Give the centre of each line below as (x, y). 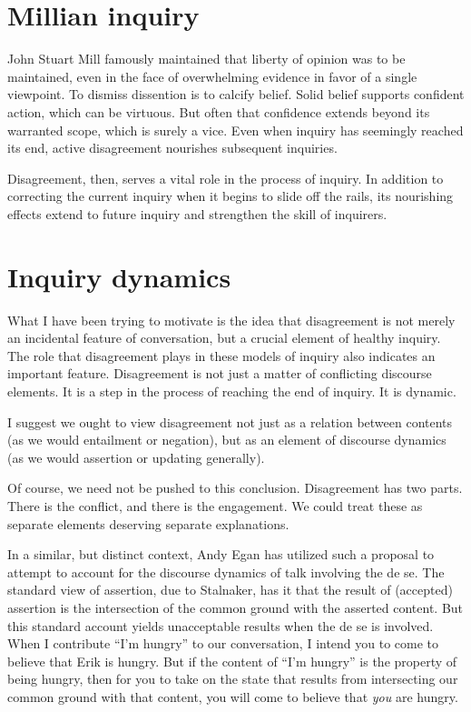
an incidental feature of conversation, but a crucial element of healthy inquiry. (224, 338)
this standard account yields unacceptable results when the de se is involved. (221, 625)
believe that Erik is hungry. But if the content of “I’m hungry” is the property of (232, 661)
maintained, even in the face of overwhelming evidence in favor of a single (212, 76)
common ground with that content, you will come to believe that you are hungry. (233, 696)
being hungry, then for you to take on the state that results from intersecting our (233, 679)
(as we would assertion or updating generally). (136, 457)
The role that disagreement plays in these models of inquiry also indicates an (221, 355)
